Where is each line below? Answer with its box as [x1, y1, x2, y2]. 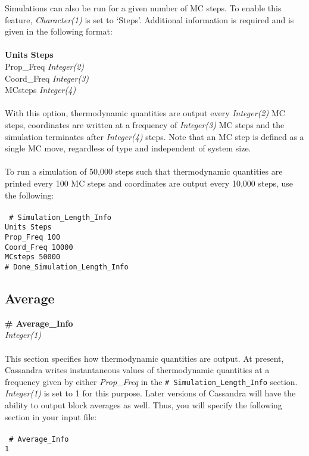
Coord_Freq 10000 [5, 243, 73, 252]
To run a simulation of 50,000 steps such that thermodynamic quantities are [5, 165, 283, 178]
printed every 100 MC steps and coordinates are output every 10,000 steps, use [5, 176, 294, 189]
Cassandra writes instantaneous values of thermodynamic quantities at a [5, 364, 270, 376]
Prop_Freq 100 [5, 233, 61, 241]
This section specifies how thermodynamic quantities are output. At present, [5, 352, 284, 364]
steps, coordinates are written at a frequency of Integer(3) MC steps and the [5, 118, 285, 131]
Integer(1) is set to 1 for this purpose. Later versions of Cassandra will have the [5, 387, 296, 399]
